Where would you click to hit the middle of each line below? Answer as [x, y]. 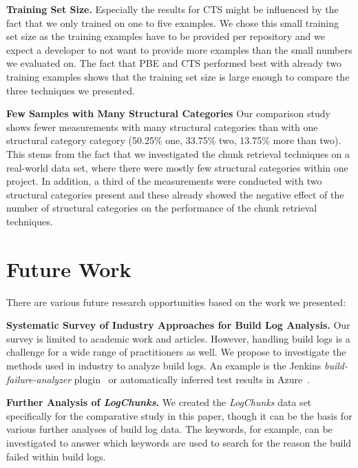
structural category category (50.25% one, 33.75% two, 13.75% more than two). [174, 140]
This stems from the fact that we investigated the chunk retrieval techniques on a [178, 153]
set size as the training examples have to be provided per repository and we [166, 36]
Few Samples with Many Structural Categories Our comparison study [168, 113]
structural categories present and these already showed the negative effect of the [175, 194]
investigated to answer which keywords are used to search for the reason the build [179, 442]
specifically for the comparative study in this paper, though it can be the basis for [179, 415]
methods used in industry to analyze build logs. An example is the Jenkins [164, 365]
